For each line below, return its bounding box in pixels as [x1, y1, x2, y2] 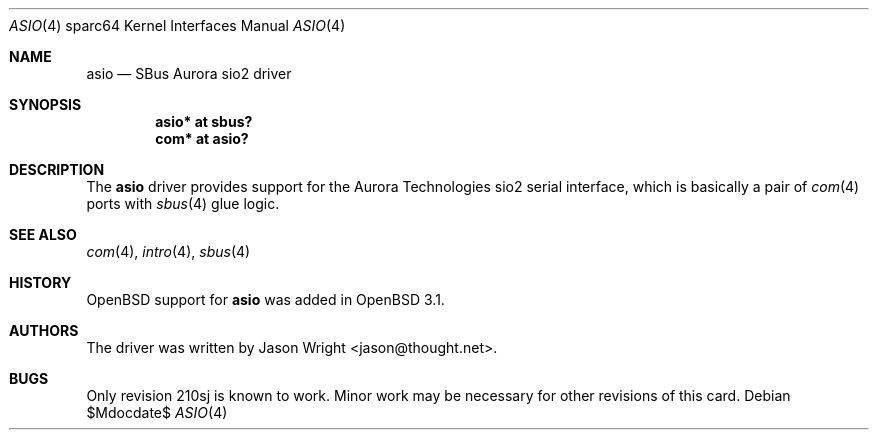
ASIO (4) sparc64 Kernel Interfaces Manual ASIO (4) [9, 17, 346, 34]
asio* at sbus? [155, 113, 253, 130]
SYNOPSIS [9, 96, 82, 113]
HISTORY [9, 274, 72, 291]
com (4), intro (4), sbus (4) [86, 243, 251, 260]
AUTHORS [9, 322, 79, 339]
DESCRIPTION [9, 161, 105, 178]
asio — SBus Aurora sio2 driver [86, 65, 292, 82]
